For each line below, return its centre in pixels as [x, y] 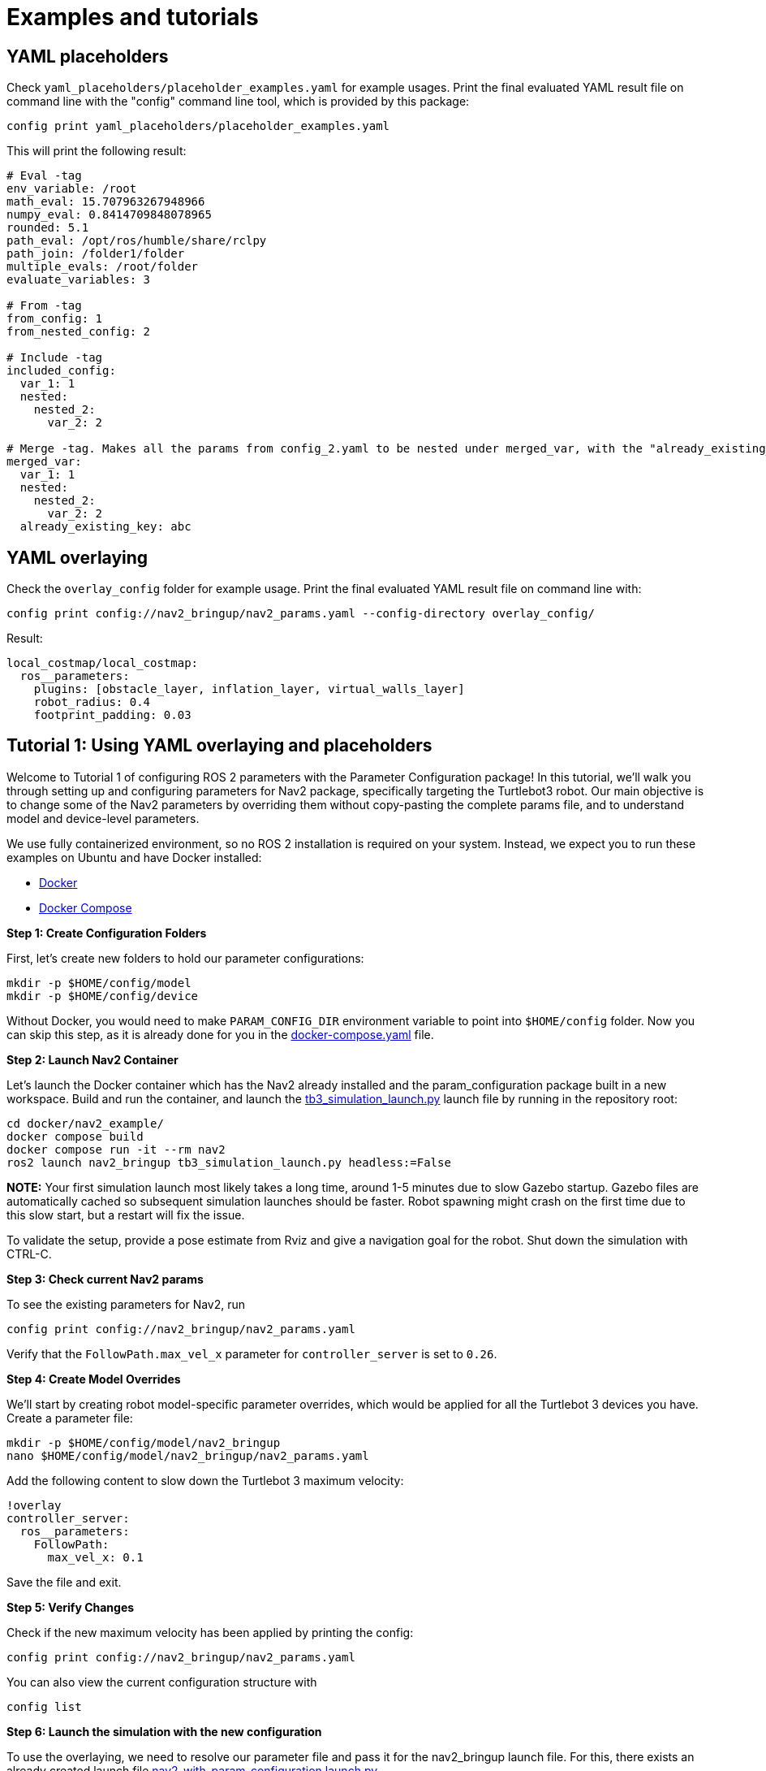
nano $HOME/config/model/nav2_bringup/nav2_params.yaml [188, 1455]
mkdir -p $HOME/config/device [103, 996]
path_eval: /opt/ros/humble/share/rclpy [137, 241]
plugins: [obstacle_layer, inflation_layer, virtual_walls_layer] [249, 689]
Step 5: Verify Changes [71, 1607]
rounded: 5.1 [48, 228]
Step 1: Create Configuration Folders [107, 933]
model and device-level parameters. [103, 818]
